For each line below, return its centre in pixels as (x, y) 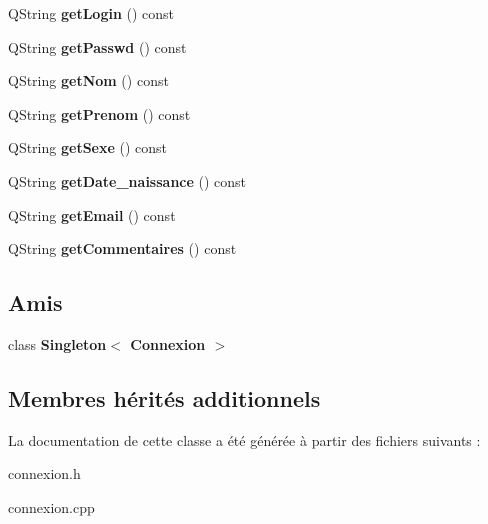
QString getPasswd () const (97, 46)
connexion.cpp (51, 506)
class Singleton (57, 343)
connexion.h (44, 473)
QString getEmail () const (92, 214)
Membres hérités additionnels (164, 397)
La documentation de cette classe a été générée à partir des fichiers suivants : (244, 439)
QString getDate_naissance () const (127, 180)
